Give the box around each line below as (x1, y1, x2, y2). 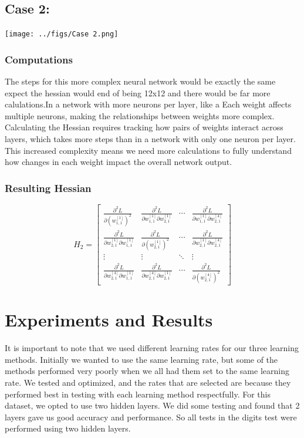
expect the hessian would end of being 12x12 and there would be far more (5, 86, 271, 99)
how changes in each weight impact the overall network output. (5, 156, 232, 168)
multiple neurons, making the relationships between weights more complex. (5, 109, 275, 122)
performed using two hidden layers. (5, 422, 131, 434)
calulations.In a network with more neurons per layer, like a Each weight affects (5, 98, 292, 110)
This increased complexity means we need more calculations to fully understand (5, 144, 292, 156)
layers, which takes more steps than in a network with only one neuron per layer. (5, 133, 296, 145)
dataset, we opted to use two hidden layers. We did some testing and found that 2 (5, 399, 300, 412)
